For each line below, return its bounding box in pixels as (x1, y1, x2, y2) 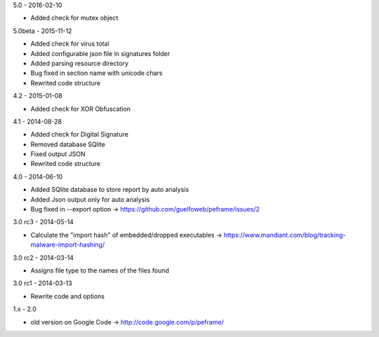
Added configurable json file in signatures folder (30, 49, 171, 57)
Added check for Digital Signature (30, 130, 129, 139)
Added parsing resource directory (30, 59, 129, 67)
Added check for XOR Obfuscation (30, 104, 131, 113)
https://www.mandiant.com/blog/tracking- (223, 231, 346, 239)
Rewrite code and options (30, 291, 105, 301)
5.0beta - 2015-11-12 (13, 27, 72, 35)
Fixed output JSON (30, 150, 86, 158)
